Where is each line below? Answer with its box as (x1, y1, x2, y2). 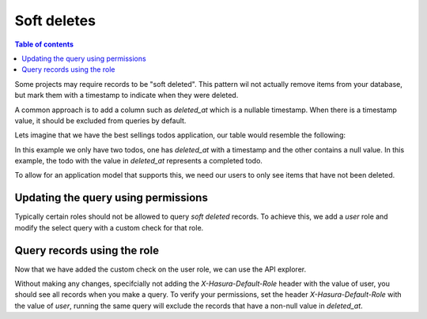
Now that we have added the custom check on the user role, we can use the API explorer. (14, 265, 307, 274)
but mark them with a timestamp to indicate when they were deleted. (14, 91, 239, 100)
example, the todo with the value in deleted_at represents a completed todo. (14, 156, 263, 166)
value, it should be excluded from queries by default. (14, 115, 187, 126)
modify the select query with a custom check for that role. (14, 223, 204, 232)
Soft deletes (14, 12, 96, 29)
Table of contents (14, 39, 74, 49)
